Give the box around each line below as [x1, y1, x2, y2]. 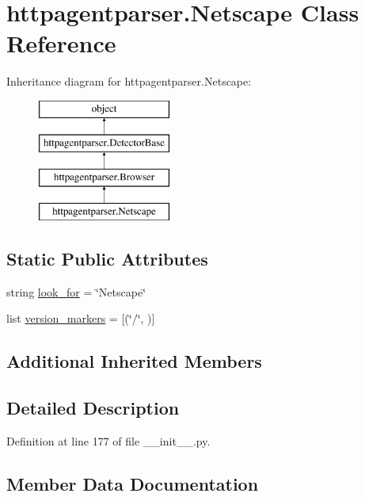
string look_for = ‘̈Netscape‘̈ [6, 283, 146, 300]
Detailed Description [6, 396, 180, 420]
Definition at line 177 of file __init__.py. [6, 433, 211, 449]
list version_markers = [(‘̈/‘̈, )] [6, 310, 155, 327]
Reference [6, 27, 116, 59]
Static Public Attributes [6, 247, 208, 271]
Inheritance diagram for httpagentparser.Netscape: [6, 73, 252, 90]
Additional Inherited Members [6, 349, 262, 373]
